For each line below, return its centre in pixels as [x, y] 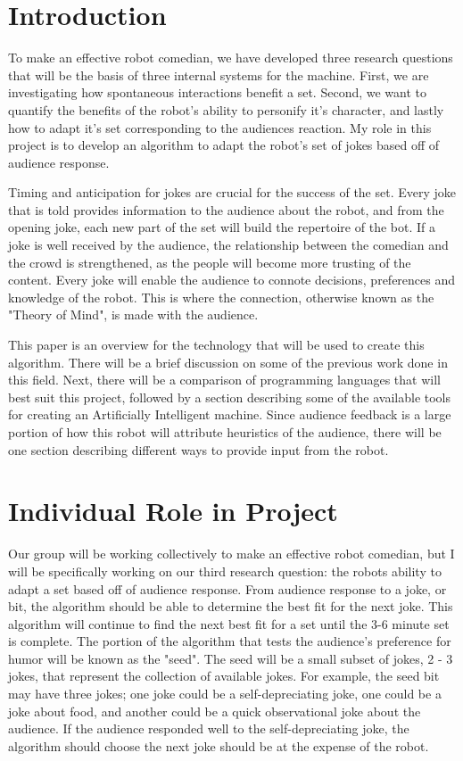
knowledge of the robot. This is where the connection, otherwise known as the [221, 297]
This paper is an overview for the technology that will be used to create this [216, 345]
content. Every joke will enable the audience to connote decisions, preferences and [232, 280]
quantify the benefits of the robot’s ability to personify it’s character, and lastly [226, 109]
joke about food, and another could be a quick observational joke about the [215, 711]
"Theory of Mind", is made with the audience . [133, 314]
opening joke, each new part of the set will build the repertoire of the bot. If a [222, 227]
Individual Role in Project [173, 511]
